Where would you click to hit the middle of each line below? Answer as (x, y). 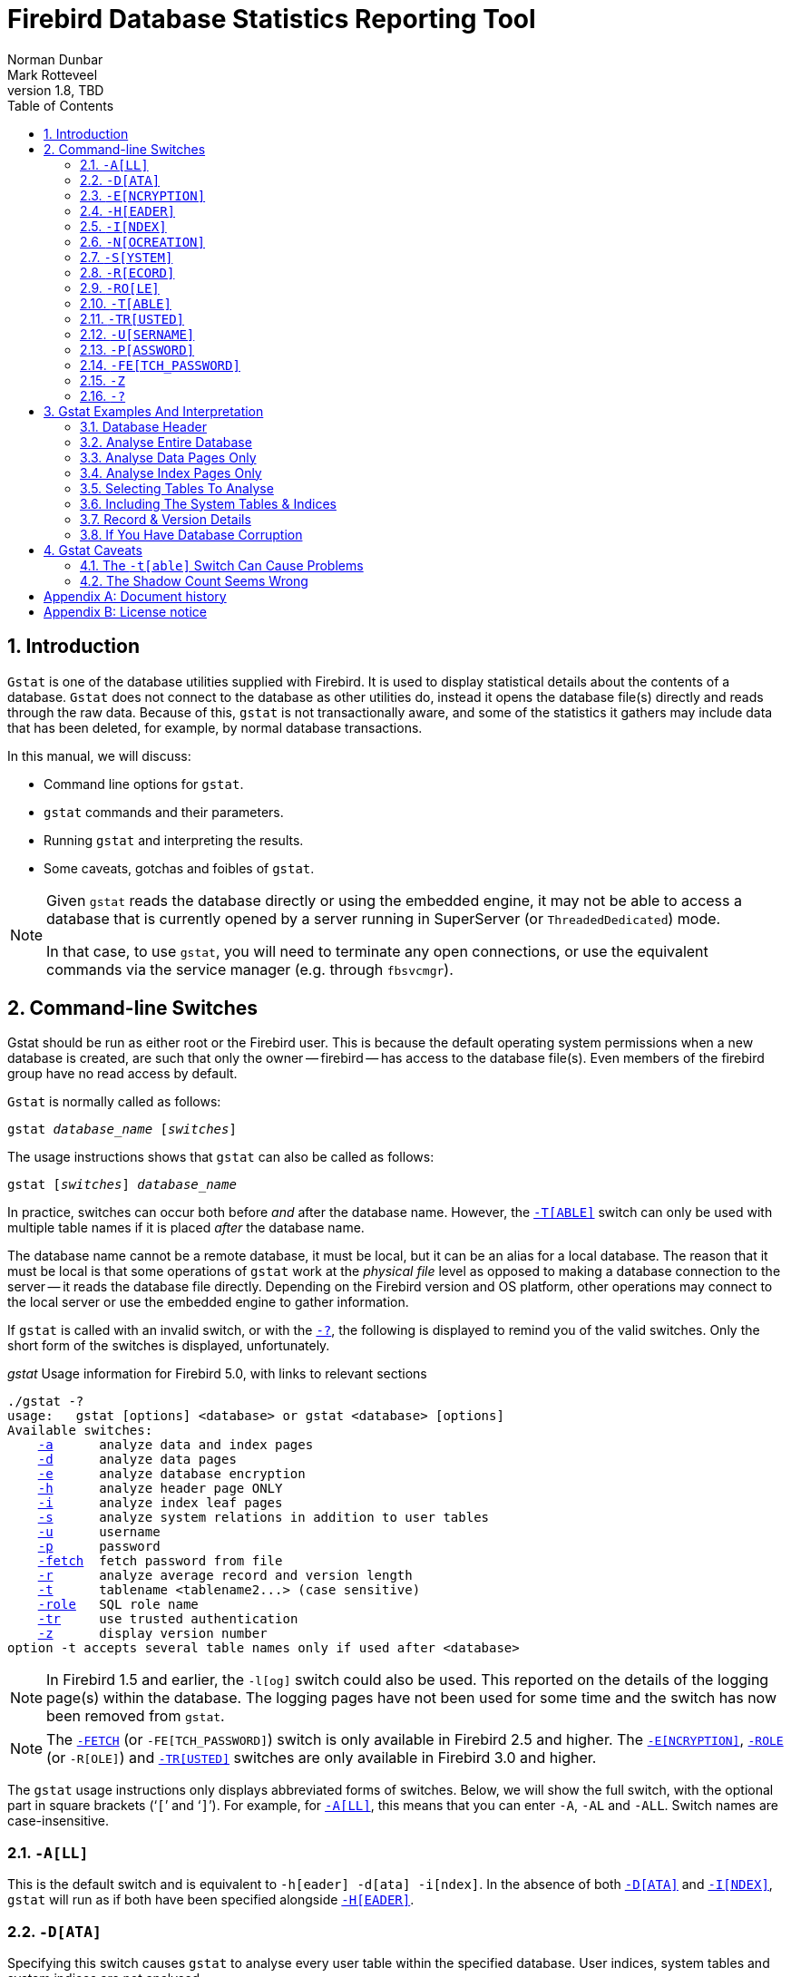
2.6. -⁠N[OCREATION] (142, 241)
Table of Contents (61, 105)
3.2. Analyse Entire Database (166, 442)
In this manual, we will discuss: (99, 755)
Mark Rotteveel (53, 74)
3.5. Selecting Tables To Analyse (177, 488)
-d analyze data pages (137, 1460)
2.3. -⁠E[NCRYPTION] (143, 195)
